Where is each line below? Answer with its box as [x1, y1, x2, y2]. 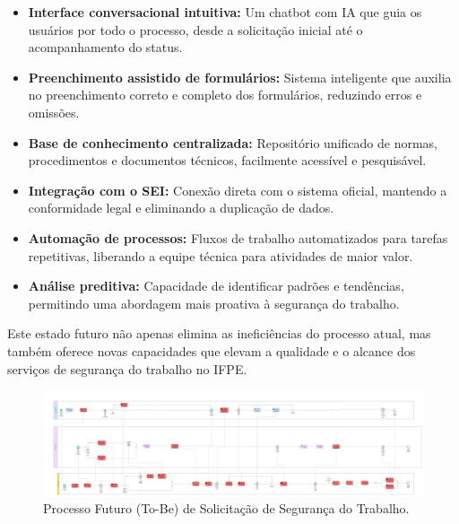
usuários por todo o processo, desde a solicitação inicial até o [28, 20, 363, 39]
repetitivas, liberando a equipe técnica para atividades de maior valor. [28, 246, 413, 265]
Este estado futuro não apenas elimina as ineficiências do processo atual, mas [7, 324, 431, 343]
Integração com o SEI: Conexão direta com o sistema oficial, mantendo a [28, 180, 447, 199]
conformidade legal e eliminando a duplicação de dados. [28, 198, 334, 217]
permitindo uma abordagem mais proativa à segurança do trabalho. [28, 293, 400, 312]
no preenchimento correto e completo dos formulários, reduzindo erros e [28, 85, 422, 104]
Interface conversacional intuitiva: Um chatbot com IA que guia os [28, 3, 422, 21]
